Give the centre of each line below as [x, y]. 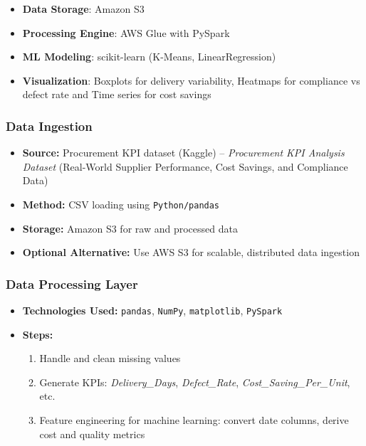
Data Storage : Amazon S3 [83, 9]
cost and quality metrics [92, 434]
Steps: [38, 334]
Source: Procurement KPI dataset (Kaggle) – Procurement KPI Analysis [183, 153]
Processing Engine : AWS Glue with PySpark [126, 32]
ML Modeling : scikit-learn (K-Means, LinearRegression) [149, 57]
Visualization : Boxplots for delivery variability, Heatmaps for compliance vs [191, 80]
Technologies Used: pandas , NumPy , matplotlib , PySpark [152, 310]
